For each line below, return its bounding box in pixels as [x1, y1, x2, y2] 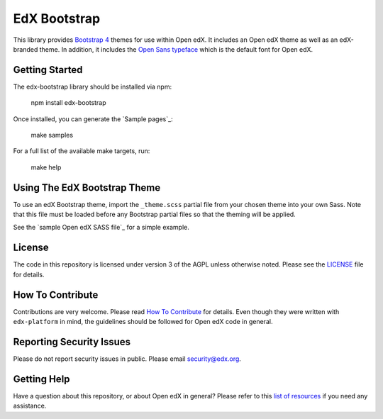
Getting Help [13, 373, 70, 385]
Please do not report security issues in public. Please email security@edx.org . [13, 354, 241, 363]
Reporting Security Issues [13, 335, 131, 347]
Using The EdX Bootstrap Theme [13, 181, 161, 194]
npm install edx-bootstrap [30, 99, 106, 107]
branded [13, 45, 38, 53]
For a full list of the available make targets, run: [13, 147, 150, 155]
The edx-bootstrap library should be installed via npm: [13, 82, 172, 91]
